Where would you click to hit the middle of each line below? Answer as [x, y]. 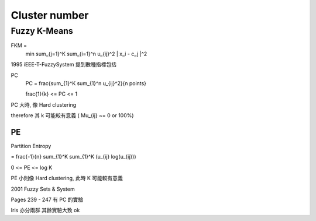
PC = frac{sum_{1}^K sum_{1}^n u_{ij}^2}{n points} [86, 83]
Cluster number [50, 15]
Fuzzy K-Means [42, 31]
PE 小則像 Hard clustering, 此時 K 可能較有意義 [67, 178]
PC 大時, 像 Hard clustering [44, 104]
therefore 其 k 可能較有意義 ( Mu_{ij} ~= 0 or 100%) [72, 115]
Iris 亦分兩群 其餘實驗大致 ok [45, 211]
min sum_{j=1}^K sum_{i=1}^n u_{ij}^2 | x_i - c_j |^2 [86, 54]
